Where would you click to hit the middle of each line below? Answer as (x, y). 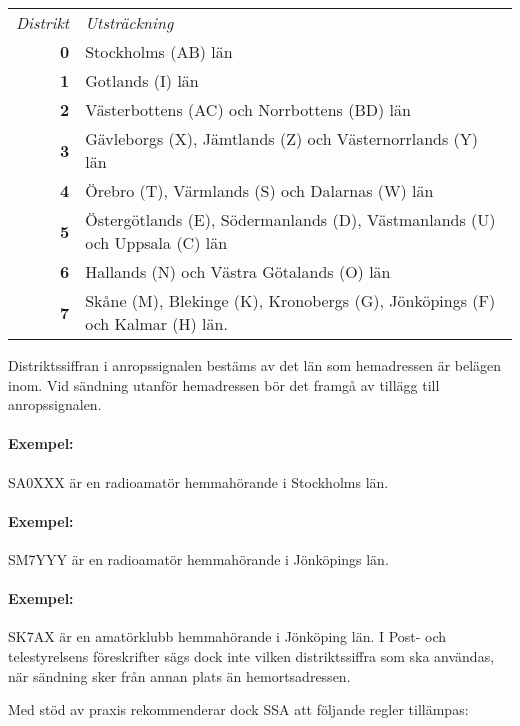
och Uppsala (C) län (156, 242)
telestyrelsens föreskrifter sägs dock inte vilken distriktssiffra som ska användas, (251, 655)
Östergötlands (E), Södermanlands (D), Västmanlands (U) (290, 219)
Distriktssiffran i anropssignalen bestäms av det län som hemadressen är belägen (255, 365)
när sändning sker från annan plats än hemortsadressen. (179, 675)
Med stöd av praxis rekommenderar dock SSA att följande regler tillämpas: (238, 709)
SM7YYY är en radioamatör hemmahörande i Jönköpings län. (198, 558)
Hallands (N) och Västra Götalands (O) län (238, 271)
